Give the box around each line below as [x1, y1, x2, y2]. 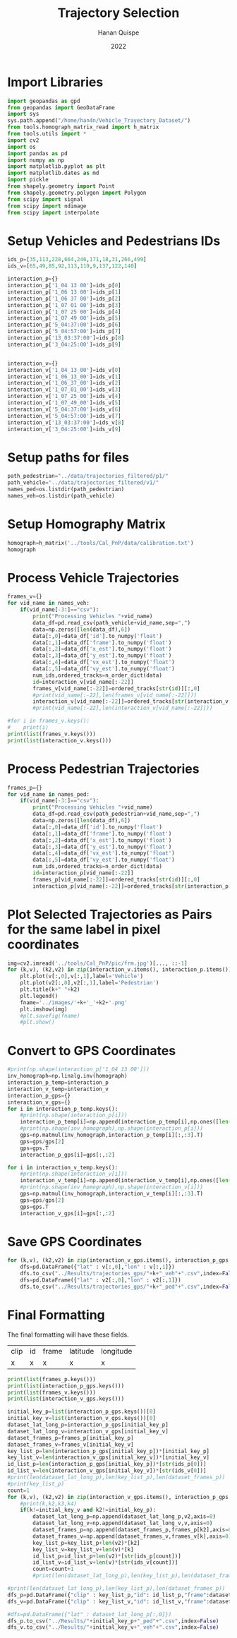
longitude [101, 1346, 133, 1356]
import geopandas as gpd [7, 97, 80, 104]
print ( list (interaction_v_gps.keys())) [7, 1395, 125, 1402]
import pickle [7, 176, 49, 183]
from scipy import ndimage [7, 203, 87, 210]
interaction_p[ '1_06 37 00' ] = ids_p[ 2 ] [7, 295, 121, 302]
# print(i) [7, 724, 49, 731]
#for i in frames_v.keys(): [7, 718, 90, 725]
